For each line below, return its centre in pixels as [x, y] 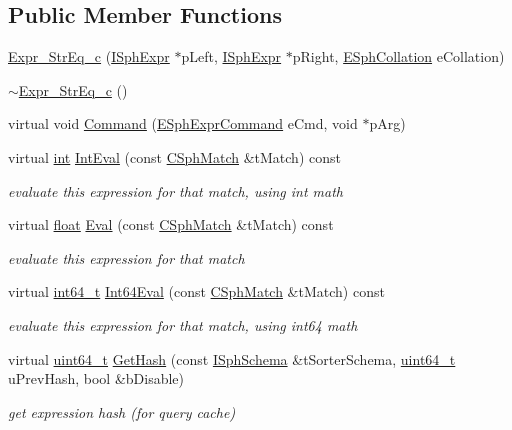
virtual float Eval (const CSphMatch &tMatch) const [171, 224]
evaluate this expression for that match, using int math [175, 190]
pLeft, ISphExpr [231, 56]
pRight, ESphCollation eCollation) [398, 56]
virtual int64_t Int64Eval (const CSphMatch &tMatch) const [196, 291]
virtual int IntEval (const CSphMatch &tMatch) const [174, 156]
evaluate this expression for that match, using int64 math [183, 324]
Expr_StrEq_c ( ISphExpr [89, 56]
